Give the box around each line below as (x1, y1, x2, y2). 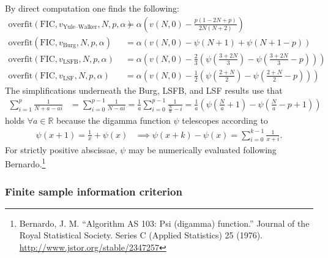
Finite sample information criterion (5, 183, 182, 199)
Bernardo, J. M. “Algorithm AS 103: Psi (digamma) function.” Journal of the (19, 216, 310, 229)
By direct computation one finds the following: (5, 2, 179, 14)
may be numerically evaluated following (128, 143, 277, 156)
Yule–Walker (62, 24, 97, 31)
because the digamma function (56, 114, 171, 127)
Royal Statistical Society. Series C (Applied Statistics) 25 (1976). (19, 229, 263, 241)
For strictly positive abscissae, (5, 143, 117, 156)
